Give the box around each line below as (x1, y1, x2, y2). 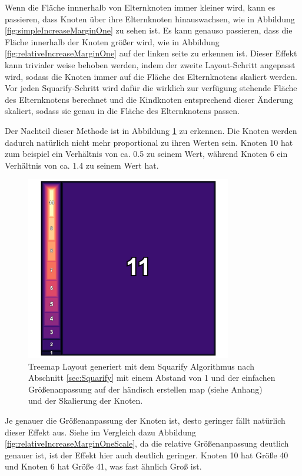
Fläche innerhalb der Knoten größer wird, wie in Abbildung (5, 35, 220, 48)
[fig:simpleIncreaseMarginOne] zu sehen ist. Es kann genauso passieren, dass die (5, 24, 293, 36)
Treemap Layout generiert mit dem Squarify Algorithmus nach (28, 360, 254, 372)
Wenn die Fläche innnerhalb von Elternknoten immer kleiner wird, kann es (5, 1, 276, 13)
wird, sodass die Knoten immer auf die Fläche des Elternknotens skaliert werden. (5, 70, 297, 82)
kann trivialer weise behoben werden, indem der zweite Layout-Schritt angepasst (5, 58, 296, 71)
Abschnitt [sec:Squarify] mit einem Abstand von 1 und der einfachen (28, 371, 276, 384)
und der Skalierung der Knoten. (28, 394, 143, 407)
